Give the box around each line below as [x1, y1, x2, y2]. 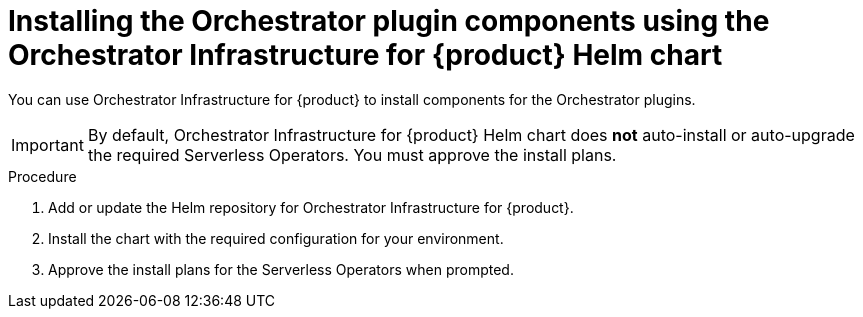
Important [11, 134, 84, 155]
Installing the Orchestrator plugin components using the [8, 4, 770, 38]
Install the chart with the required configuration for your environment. [48, 229, 504, 247]
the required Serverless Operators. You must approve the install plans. [87, 144, 617, 165]
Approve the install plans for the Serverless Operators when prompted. [48, 260, 514, 278]
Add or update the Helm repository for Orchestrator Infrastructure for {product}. [48, 198, 574, 216]
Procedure [8, 167, 77, 185]
